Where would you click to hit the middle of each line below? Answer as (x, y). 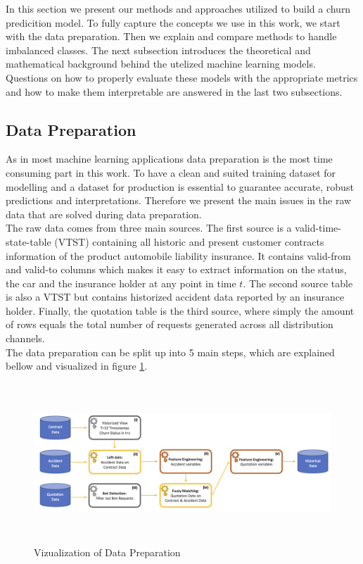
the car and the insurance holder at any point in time (121, 283)
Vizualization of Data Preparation (107, 552)
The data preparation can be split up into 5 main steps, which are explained (170, 352)
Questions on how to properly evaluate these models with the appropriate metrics (182, 77)
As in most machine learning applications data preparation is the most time (169, 159)
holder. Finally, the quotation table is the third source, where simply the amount (180, 310)
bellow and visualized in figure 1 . (77, 366)
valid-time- (318, 228)
